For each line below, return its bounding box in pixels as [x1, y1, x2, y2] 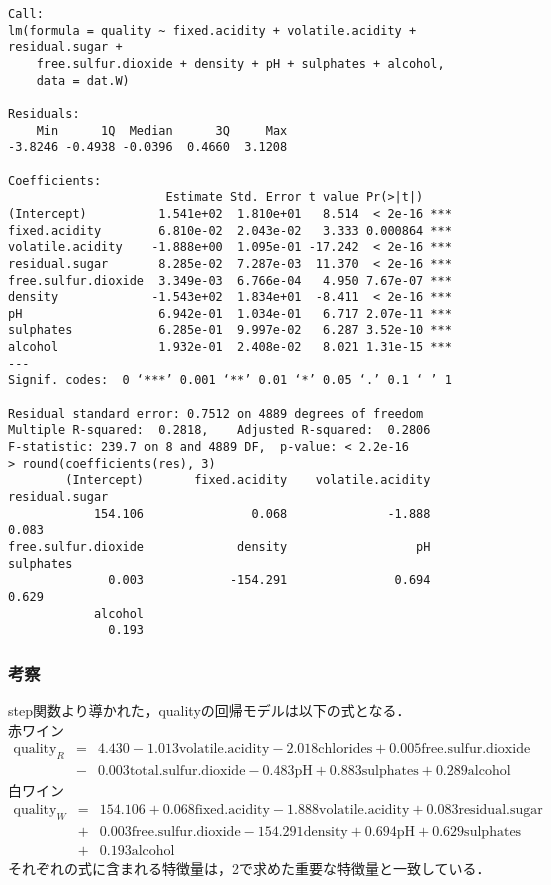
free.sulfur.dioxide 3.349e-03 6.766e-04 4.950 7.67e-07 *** [8, 273, 452, 288]
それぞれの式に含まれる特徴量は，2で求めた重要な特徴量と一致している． [8, 857, 491, 878]
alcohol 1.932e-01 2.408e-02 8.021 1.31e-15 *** [8, 340, 452, 355]
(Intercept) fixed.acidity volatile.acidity [65, 473, 431, 488]
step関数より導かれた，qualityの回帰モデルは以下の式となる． [8, 700, 411, 721]
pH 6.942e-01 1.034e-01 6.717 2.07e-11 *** [8, 306, 452, 321]
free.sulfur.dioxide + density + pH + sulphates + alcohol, [36, 56, 445, 71]
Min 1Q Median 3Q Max [36, 123, 288, 138]
